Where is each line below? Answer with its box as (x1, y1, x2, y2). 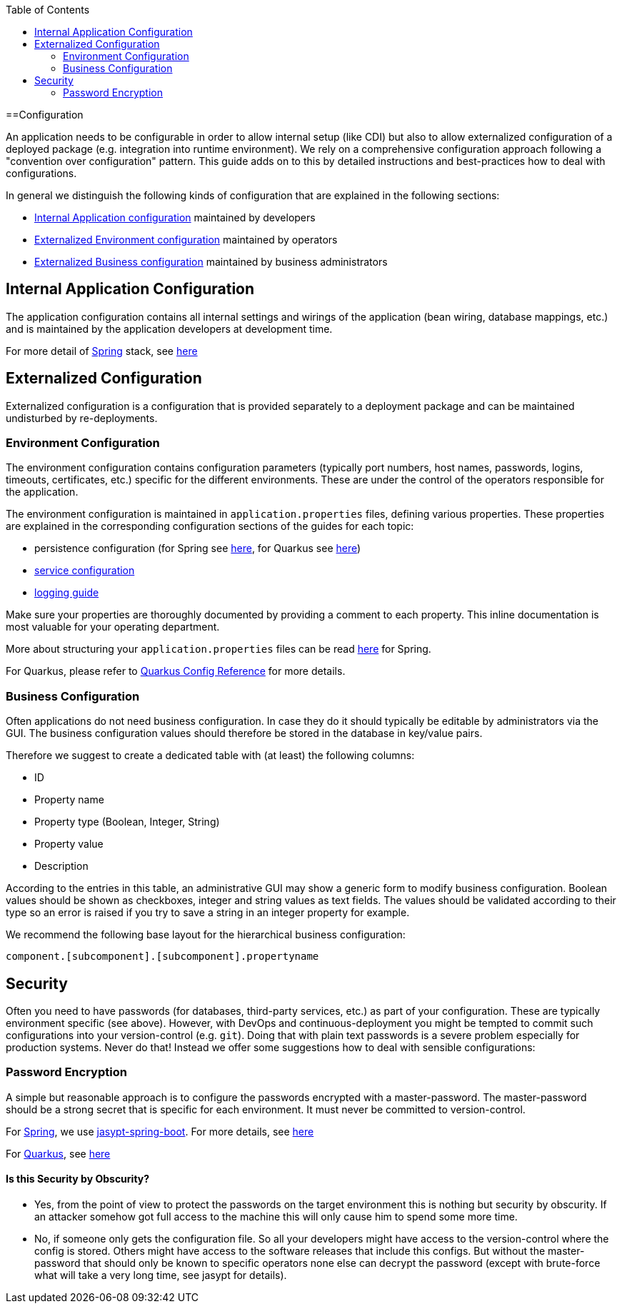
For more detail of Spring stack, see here (6, 344, 198, 357)
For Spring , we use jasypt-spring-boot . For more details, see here (6, 1125, 314, 1138)
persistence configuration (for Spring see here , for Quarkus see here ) (34, 542, 361, 555)
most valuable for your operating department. (6, 621, 220, 633)
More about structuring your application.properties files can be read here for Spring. (6, 643, 431, 656)
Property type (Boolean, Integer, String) (34, 816, 220, 828)
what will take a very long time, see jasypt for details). (34, 1269, 287, 1281)
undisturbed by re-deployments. (6, 411, 158, 424)
